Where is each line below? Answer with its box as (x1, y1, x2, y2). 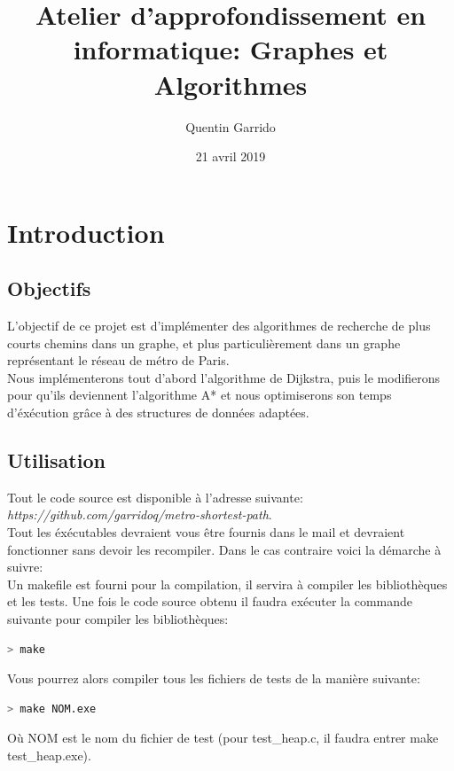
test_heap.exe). (7, 745, 91, 764)
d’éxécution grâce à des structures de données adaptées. (7, 403, 309, 422)
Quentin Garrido (185, 117, 276, 136)
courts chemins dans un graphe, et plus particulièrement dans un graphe (7, 333, 401, 352)
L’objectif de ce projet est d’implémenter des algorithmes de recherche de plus (7, 316, 431, 335)
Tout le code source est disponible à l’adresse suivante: (7, 487, 303, 506)
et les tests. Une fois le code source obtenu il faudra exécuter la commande (7, 592, 412, 611)
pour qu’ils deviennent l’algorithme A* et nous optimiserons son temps (7, 385, 392, 404)
